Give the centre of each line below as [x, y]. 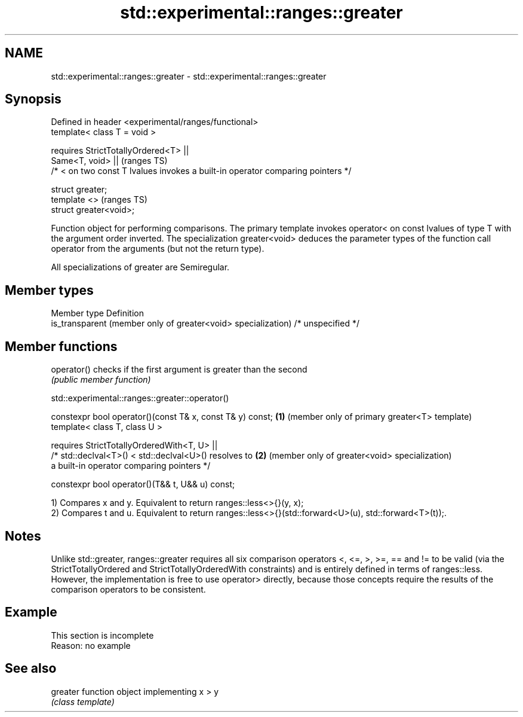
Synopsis [33, 99]
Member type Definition [97, 313]
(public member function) [101, 380]
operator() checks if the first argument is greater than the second [179, 370]
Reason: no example [91, 645]
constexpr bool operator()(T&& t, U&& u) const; [143, 484]
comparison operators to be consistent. [128, 589]
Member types [49, 290]
